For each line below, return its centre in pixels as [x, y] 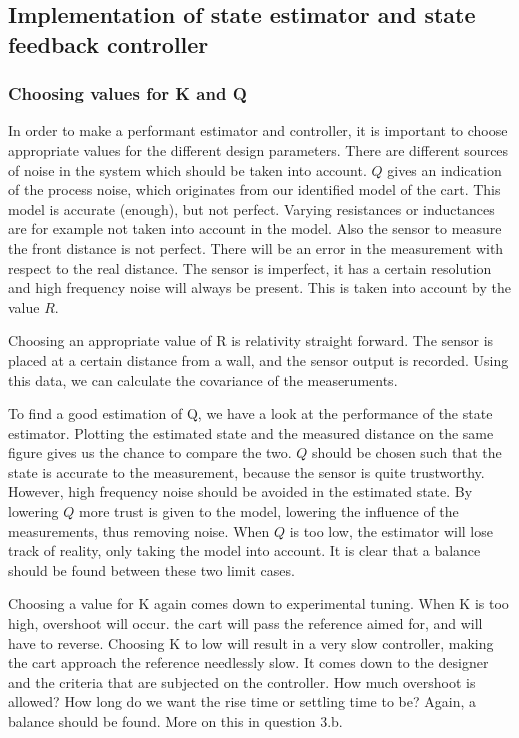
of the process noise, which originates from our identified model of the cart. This [254, 189]
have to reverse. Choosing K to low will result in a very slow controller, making [251, 642]
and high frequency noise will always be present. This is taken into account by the [259, 287]
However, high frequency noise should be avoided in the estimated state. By [240, 491]
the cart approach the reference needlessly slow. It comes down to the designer [248, 662]
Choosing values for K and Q [127, 93]
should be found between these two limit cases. [151, 569]
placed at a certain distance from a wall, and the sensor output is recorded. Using [258, 359]
